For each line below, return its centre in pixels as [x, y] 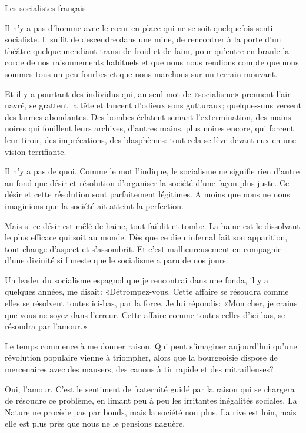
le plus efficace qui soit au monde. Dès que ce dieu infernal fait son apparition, [146, 237]
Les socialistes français [45, 8]
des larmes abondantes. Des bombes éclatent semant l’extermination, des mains [148, 116]
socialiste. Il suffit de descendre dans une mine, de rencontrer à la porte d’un [143, 39]
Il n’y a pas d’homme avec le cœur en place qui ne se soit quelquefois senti [139, 27]
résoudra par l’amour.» [46, 326]
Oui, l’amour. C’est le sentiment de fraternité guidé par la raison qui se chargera [150, 389]
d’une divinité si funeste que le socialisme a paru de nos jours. [117, 260]
